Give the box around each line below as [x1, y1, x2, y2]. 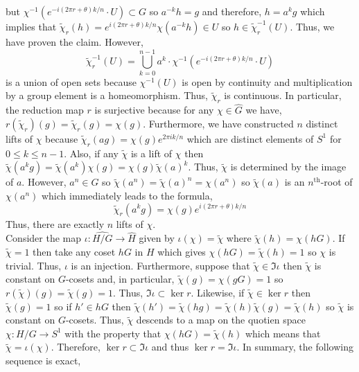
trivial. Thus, [6, 258, 62, 272]
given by [139, 231, 175, 245]
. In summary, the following [236, 339, 353, 354]
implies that [6, 19, 57, 33]
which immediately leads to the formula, [41, 188, 213, 202]
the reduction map [6, 103, 84, 117]
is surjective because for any [94, 103, 214, 117]
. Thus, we [290, 19, 335, 33]
